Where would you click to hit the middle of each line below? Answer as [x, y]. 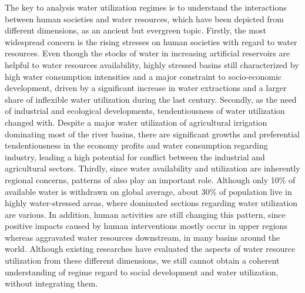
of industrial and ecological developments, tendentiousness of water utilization [145, 111]
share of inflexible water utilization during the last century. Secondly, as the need [151, 99]
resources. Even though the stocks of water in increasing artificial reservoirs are [148, 53]
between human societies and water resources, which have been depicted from [144, 18]
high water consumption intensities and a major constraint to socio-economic [143, 76]
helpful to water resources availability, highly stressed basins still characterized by [152, 64]
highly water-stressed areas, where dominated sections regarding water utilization [151, 203]
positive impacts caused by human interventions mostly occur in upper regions [146, 226]
